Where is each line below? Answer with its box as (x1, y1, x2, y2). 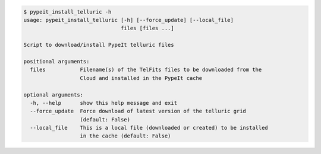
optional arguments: (23, 91, 83, 98)
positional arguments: (23, 58, 90, 65)
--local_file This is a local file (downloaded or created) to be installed (30, 124, 269, 131)
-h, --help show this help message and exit (30, 100, 178, 106)
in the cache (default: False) (80, 133, 171, 139)
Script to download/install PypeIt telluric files (23, 41, 175, 49)
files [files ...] (120, 25, 175, 32)
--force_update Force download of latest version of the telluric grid (30, 108, 247, 115)
